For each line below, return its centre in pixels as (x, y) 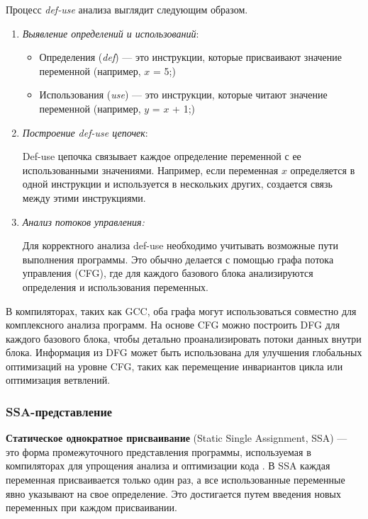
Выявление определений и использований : (111, 33)
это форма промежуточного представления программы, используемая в (158, 451)
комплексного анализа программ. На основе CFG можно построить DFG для (173, 325)
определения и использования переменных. (115, 286)
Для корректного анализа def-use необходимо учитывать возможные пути (180, 245)
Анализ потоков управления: (83, 221)
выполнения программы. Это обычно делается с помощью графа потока (178, 259)
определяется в (323, 170)
